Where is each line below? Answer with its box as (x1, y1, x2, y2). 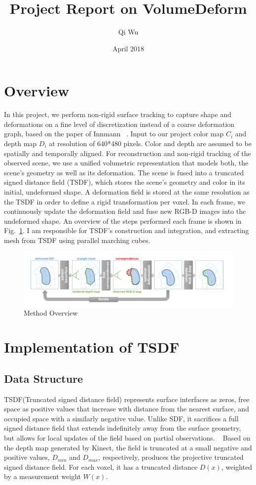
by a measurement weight (4, 471, 81, 482)
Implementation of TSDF (4, 337, 180, 357)
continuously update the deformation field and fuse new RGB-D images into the (4, 206, 246, 216)
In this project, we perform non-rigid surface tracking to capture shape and (4, 109, 231, 120)
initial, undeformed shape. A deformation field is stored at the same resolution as (4, 187, 250, 197)
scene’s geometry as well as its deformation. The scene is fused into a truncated (4, 167, 244, 177)
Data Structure (4, 370, 83, 386)
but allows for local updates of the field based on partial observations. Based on (4, 433, 251, 443)
